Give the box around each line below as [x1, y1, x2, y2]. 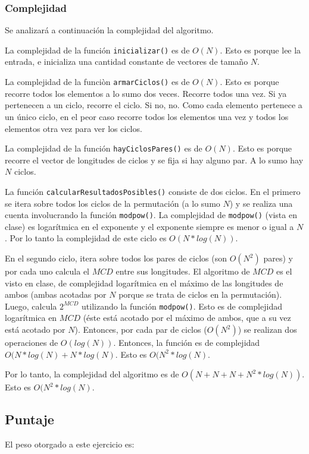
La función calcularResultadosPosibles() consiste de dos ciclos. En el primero [5, 185, 301, 197]
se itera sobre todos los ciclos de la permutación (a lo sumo [5, 197, 220, 209]
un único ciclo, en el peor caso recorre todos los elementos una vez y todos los [5, 110, 289, 122]
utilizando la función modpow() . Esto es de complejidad [82, 299, 282, 312]
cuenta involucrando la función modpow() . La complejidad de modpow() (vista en [5, 209, 297, 221]
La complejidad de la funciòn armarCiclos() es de [5, 75, 190, 88]
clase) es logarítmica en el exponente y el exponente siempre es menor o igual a [5, 220, 294, 232]
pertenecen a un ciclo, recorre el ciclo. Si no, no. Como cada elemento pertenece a [5, 99, 302, 111]
